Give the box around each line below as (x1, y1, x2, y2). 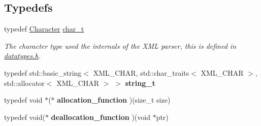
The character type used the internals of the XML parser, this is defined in (4, 40, 237, 51)
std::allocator (4, 77, 45, 88)
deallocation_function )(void (51, 111, 150, 122)
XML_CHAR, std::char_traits (93, 67, 189, 78)
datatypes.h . (4, 50, 41, 61)
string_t (125, 77, 155, 88)
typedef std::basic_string (4, 67, 82, 78)
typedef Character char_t (4, 23, 84, 34)
